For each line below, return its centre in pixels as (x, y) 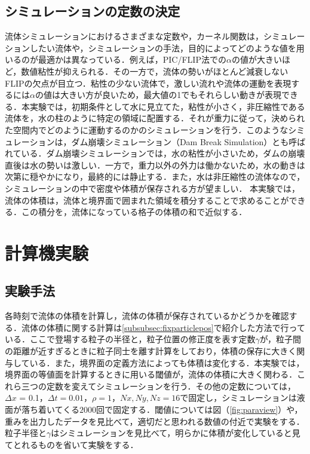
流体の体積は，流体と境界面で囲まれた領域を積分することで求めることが (147, 200)
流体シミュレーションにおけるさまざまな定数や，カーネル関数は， (134, 36)
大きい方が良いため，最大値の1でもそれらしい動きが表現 (171, 95)
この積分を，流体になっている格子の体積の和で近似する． (134, 212)
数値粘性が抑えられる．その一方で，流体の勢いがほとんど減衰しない (155, 71)
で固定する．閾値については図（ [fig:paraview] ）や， (203, 409)
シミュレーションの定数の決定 (93, 11)
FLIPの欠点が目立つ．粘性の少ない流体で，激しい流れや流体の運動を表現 (148, 83)
